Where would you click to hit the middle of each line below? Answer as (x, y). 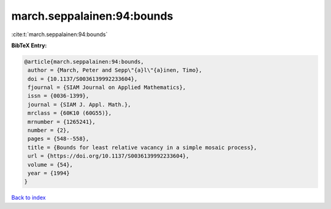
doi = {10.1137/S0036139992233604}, (83, 79)
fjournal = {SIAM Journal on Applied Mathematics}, (107, 88)
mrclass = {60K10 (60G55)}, (70, 113)
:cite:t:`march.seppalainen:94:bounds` (59, 34)
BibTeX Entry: (29, 45)
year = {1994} (49, 173)
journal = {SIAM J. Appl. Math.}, (79, 104)
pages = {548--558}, (59, 139)
